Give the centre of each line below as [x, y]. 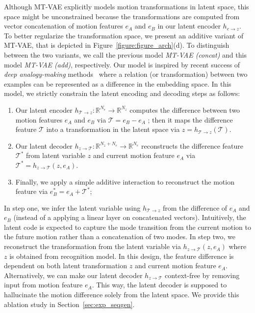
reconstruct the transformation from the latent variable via [92, 246]
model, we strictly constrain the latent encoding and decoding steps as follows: [122, 93]
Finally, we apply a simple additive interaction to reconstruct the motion [125, 181]
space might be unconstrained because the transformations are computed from [122, 16]
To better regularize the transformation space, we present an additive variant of [124, 35]
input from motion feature [43, 285]
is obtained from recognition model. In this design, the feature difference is [122, 256]
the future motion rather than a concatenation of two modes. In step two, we [120, 236]
